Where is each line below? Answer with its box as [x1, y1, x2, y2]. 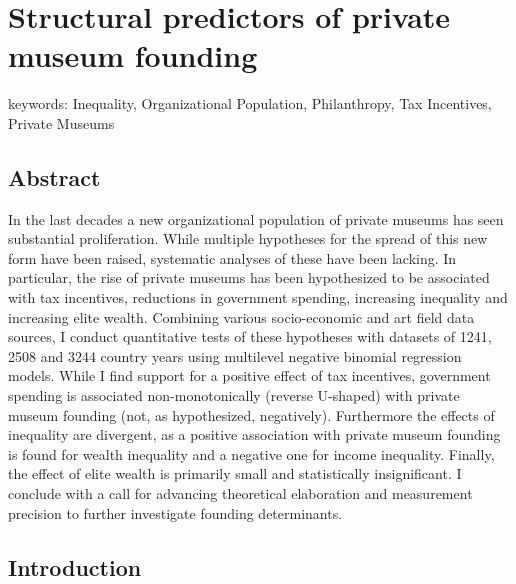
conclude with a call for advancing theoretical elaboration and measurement [8, 483, 473, 504]
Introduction [8, 551, 142, 582]
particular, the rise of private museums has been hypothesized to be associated [8, 267, 490, 288]
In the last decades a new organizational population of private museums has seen [8, 208, 504, 229]
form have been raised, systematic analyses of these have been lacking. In [8, 247, 457, 268]
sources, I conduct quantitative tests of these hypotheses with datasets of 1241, [8, 326, 492, 347]
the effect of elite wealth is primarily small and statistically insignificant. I [8, 463, 462, 484]
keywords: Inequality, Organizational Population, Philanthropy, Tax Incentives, [8, 93, 492, 114]
